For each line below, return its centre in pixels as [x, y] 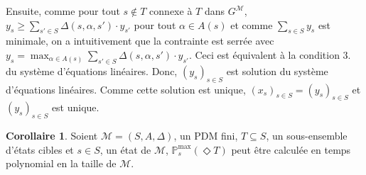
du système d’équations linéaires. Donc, [92, 70]
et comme [252, 24]
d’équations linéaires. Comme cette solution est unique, [126, 89]
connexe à [171, 11]
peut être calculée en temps [291, 149]
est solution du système [277, 70]
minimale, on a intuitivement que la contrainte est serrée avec [140, 41]
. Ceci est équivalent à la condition [264, 54]
